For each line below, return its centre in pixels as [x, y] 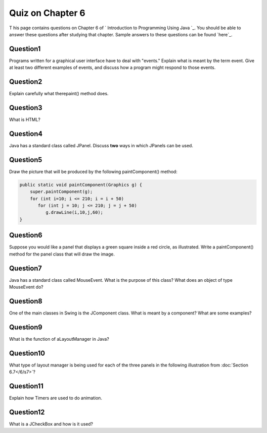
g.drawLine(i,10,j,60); [74, 213]
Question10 [27, 353]
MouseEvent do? [26, 287]
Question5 [26, 159]
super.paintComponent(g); [61, 192]
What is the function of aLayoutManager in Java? [59, 339]
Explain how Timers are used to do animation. [56, 398]
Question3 [26, 107]
